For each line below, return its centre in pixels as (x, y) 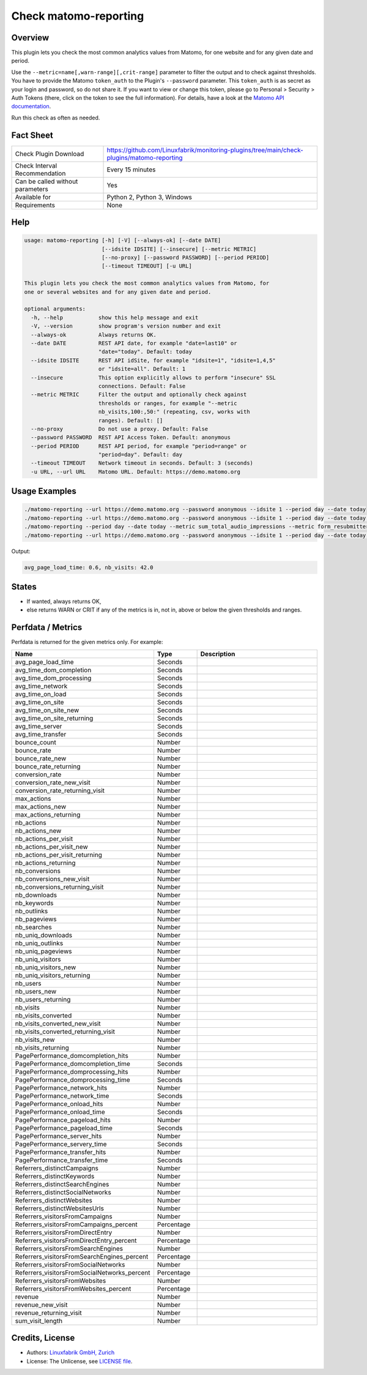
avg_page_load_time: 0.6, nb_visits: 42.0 (89, 567)
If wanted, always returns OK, (64, 601)
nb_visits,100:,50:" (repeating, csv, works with (174, 412)
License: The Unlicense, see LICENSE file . (80, 1361)
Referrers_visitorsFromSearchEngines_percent (82, 1256)
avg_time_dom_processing (53, 678)
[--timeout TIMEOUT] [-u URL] (146, 266)
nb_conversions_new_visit (52, 879)
